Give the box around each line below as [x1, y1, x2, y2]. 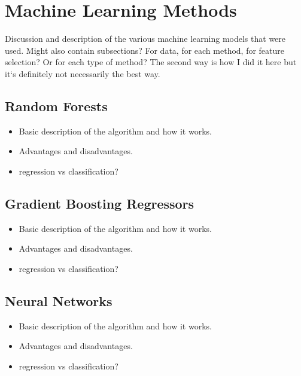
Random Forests [5, 96, 108, 115]
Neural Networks [5, 291, 113, 310]
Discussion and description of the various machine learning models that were [5, 32, 286, 45]
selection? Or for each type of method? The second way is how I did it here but [5, 56, 297, 68]
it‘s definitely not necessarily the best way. [5, 67, 160, 80]
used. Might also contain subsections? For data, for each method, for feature [5, 44, 285, 56]
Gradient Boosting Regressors [5, 194, 194, 212]
